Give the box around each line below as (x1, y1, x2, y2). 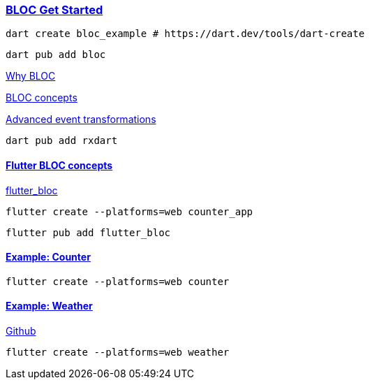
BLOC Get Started (6, 3, 103, 17)
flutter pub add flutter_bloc (6, 226, 171, 238)
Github (6, 325, 36, 337)
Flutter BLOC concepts (6, 159, 113, 171)
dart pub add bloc (6, 49, 106, 61)
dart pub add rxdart (6, 135, 118, 147)
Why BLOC (6, 70, 56, 82)
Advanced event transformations (6, 113, 156, 126)
